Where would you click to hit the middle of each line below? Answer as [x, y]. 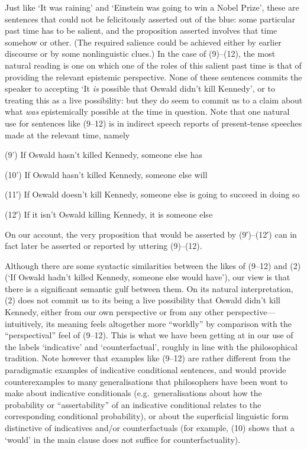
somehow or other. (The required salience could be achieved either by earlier [143, 42]
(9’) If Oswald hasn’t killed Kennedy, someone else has [104, 155]
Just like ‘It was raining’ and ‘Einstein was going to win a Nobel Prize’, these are [152, 7]
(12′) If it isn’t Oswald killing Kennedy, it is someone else [109, 214]
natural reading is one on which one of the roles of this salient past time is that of [153, 65]
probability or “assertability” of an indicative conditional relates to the [133, 404]
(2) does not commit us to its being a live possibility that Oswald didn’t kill [143, 300]
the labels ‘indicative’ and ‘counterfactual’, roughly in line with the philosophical [151, 346]
